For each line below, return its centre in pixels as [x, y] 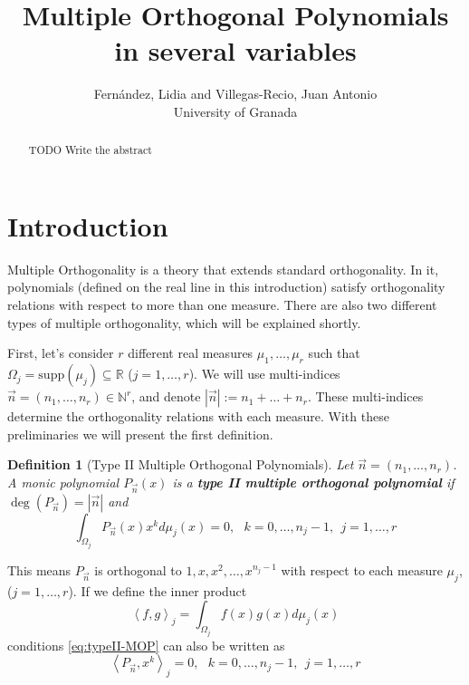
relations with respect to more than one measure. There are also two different [222, 305]
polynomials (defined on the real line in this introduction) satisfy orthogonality [226, 287]
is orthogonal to [138, 570]
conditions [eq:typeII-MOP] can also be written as [146, 645]
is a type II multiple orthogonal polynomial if [313, 482]
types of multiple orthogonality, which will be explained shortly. [184, 322]
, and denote [166, 396]
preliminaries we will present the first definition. [140, 434]
